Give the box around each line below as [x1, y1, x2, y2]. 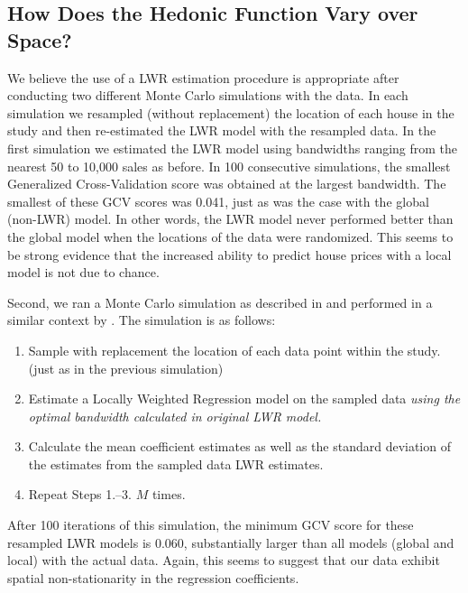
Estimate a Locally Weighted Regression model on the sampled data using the [28, 389, 461, 408]
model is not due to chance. [7, 263, 160, 282]
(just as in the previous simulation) [28, 358, 224, 377]
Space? [7, 25, 72, 53]
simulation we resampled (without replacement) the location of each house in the [7, 103, 454, 122]
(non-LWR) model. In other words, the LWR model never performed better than [7, 209, 454, 228]
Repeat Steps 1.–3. [28, 485, 133, 504]
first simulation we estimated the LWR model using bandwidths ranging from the [7, 138, 458, 157]
